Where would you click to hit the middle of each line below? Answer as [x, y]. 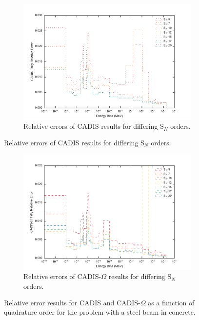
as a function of [171, 302]
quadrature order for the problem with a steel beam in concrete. [100, 312]
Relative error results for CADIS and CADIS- [72, 302]
